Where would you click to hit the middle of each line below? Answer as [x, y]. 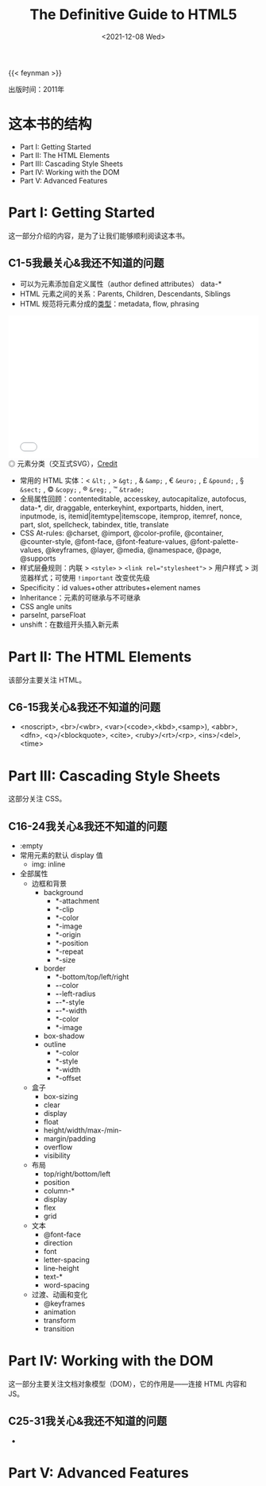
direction [58, 1243]
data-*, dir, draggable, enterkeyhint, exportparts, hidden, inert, [121, 508]
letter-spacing [66, 1260]
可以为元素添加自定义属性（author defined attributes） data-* [121, 284]
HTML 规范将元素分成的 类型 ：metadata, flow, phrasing [110, 303]
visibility [57, 1156]
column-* [59, 1191]
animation [60, 1312]
